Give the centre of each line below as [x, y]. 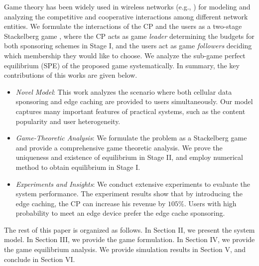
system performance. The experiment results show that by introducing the [129, 194]
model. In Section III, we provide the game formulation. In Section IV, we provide [129, 239]
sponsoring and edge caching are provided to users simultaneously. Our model [134, 101]
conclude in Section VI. [40, 259]
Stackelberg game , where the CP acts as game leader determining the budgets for [129, 36]
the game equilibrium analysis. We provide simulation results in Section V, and [125, 249]
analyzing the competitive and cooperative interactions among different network [126, 16]
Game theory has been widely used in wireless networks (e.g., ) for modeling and [127, 6]
